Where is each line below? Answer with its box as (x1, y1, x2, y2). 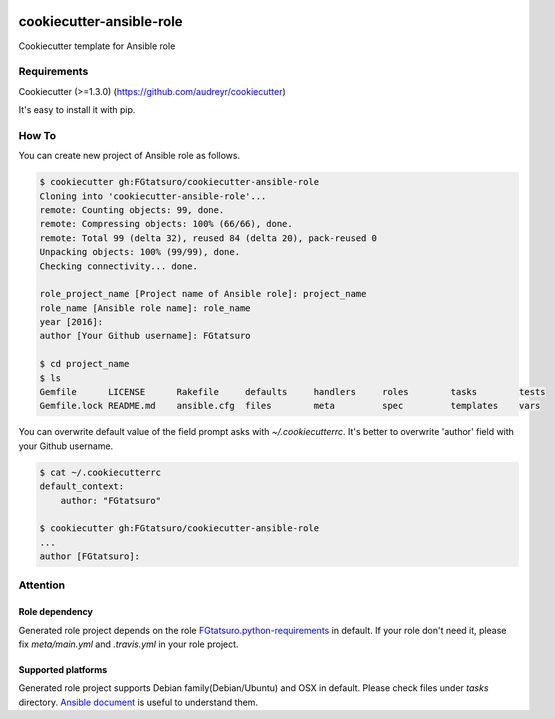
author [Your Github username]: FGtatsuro (39, 330, 251, 342)
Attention (18, 578, 65, 592)
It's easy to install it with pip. (18, 104, 136, 116)
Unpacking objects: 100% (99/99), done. (39, 246, 240, 258)
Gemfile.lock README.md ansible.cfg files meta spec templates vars (39, 400, 541, 412)
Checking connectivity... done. (39, 260, 199, 272)
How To (18, 128, 57, 142)
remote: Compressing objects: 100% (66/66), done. (39, 218, 294, 230)
